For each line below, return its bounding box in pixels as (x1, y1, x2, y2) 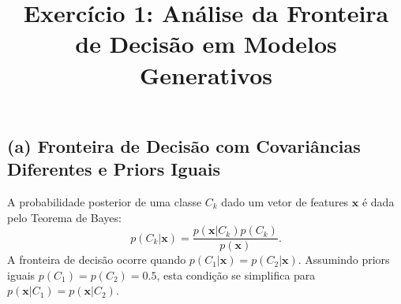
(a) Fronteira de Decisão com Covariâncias (7, 133, 361, 158)
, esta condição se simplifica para (156, 266, 316, 283)
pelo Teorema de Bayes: (7, 209, 122, 225)
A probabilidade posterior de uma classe (7, 193, 202, 209)
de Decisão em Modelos (75, 28, 337, 60)
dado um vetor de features (221, 193, 349, 209)
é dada (362, 193, 395, 209)
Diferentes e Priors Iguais (7, 157, 220, 181)
